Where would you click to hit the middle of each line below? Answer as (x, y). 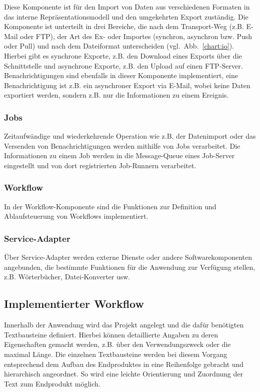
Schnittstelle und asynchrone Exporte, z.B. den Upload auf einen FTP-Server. (123, 65)
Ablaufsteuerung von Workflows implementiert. (76, 216)
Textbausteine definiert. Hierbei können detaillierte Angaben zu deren (111, 334)
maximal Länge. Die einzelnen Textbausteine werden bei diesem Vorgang (116, 354)
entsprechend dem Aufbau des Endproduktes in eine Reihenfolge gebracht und (124, 364)
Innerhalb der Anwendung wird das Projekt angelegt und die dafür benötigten (124, 325)
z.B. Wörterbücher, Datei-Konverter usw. (67, 277)
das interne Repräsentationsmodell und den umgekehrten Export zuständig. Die (126, 16)
